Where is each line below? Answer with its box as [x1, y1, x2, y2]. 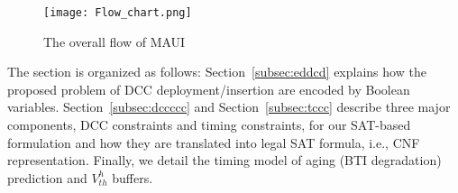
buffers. [112, 168, 153, 187]
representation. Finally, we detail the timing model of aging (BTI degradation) [7, 151, 442, 170]
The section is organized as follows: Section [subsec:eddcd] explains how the [7, 62, 426, 81]
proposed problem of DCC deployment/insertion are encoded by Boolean [7, 79, 410, 98]
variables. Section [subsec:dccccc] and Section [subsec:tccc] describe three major [7, 97, 451, 116]
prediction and [7, 168, 87, 187]
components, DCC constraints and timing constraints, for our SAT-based [7, 115, 411, 134]
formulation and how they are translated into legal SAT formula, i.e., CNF [7, 133, 420, 152]
